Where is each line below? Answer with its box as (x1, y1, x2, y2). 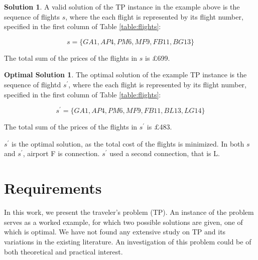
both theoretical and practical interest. (4, 246, 123, 256)
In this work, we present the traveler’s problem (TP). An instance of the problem (4, 207, 254, 217)
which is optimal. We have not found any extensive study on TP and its (4, 226, 226, 237)
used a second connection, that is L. (109, 148, 220, 159)
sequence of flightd (4, 79, 61, 89)
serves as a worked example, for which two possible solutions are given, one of (4, 216, 243, 227)
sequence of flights (4, 11, 60, 22)
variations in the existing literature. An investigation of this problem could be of (4, 236, 251, 246)
